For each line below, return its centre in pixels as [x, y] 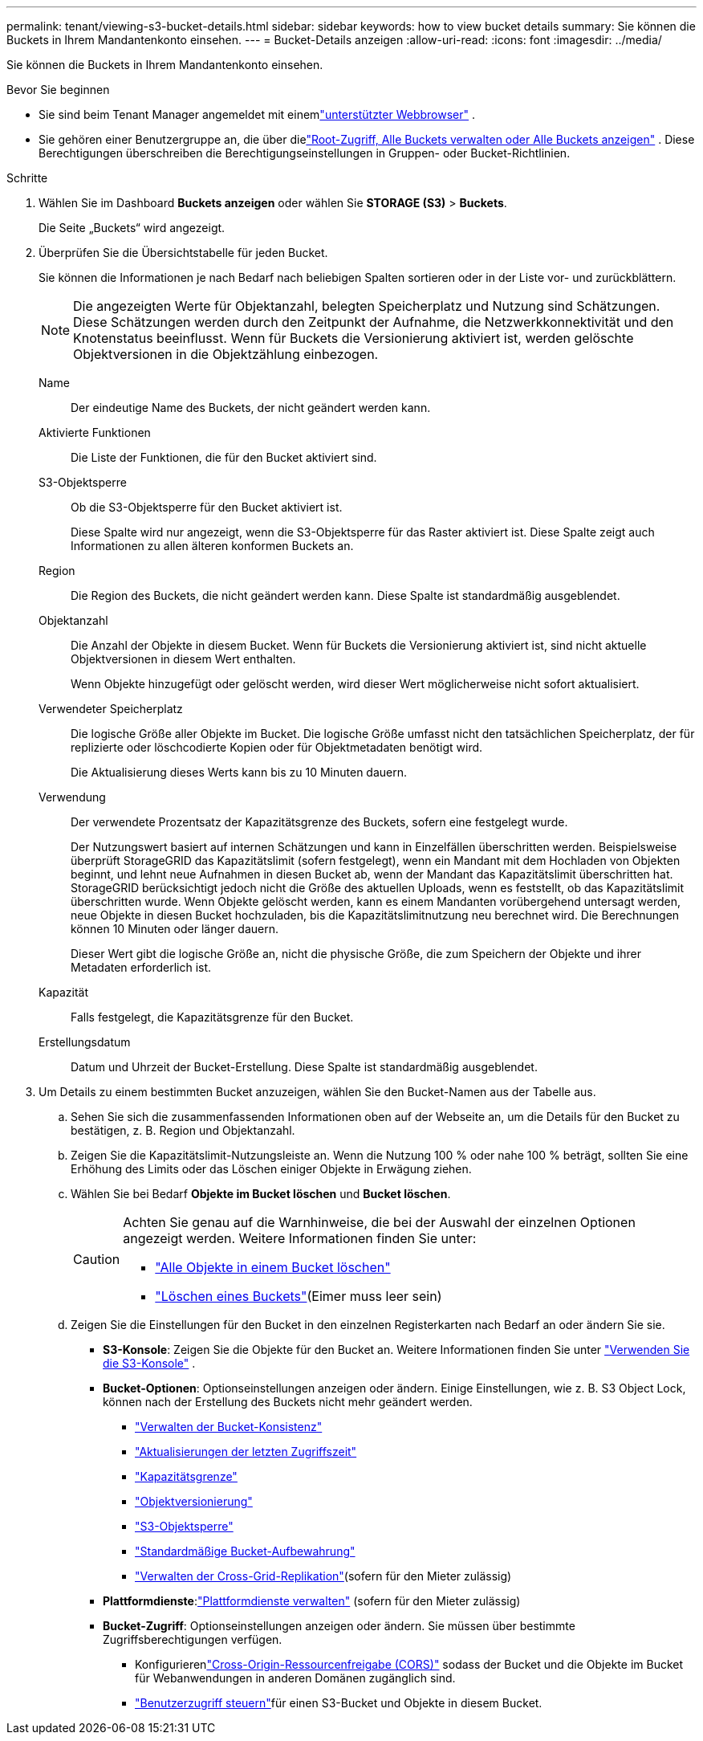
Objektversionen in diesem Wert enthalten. [183, 659]
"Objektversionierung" [194, 1501]
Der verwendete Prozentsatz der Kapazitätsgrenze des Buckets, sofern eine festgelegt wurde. [319, 822]
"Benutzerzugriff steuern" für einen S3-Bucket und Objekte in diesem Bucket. [339, 1703]
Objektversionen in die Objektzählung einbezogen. [226, 354]
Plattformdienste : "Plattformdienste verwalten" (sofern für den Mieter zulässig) [312, 1601]
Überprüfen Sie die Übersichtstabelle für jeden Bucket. [183, 253]
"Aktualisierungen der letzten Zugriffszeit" [246, 1452]
